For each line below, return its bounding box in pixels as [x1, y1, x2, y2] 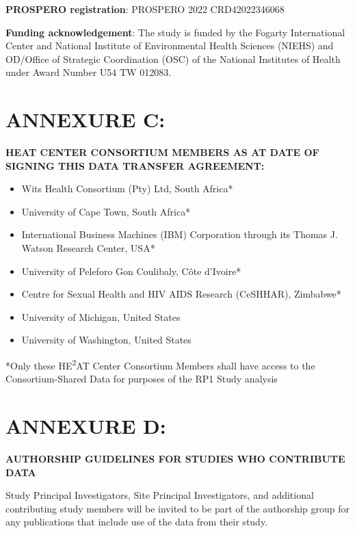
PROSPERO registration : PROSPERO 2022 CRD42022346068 [5, 2, 285, 16]
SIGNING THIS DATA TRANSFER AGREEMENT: [5, 158, 265, 172]
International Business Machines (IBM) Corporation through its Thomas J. [21, 227, 338, 242]
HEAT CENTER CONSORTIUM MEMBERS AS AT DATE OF [5, 145, 319, 159]
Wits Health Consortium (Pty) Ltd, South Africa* [21, 181, 233, 196]
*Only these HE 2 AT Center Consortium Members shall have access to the [5, 356, 315, 372]
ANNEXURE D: [5, 412, 166, 440]
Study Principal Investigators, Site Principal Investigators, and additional [5, 488, 314, 502]
